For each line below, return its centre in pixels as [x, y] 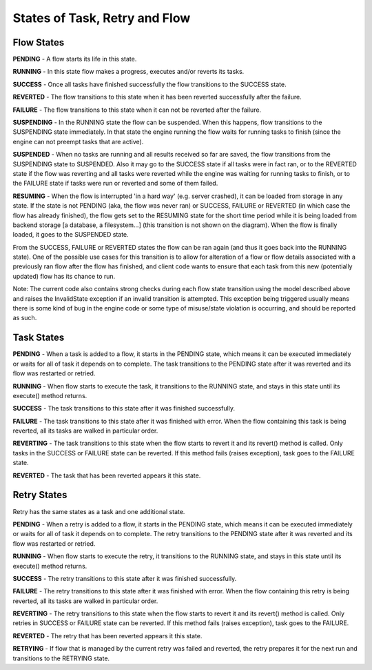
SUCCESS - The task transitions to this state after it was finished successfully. [124, 408]
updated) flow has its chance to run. [64, 276]
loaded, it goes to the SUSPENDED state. [71, 235]
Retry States [40, 495]
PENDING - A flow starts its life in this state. [75, 59]
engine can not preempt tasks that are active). [78, 141]
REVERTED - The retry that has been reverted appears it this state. [107, 635]
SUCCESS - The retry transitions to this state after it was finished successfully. [125, 578]
